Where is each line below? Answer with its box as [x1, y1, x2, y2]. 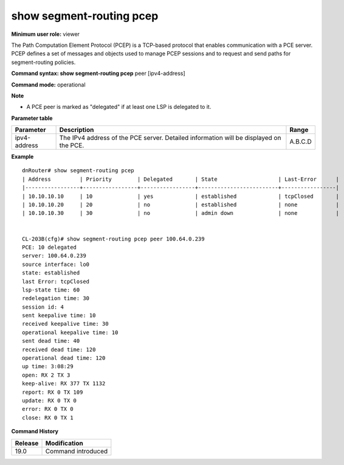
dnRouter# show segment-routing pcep [22, 167, 135, 174]
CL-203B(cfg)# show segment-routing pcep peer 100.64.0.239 [22, 235, 205, 242]
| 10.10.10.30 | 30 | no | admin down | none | [22, 210, 340, 217]
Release [15, 439, 39, 447]
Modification [45, 439, 83, 447]
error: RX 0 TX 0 [22, 405, 74, 413]
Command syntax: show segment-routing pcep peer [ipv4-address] [11, 70, 185, 77]
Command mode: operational [11, 81, 86, 88]
